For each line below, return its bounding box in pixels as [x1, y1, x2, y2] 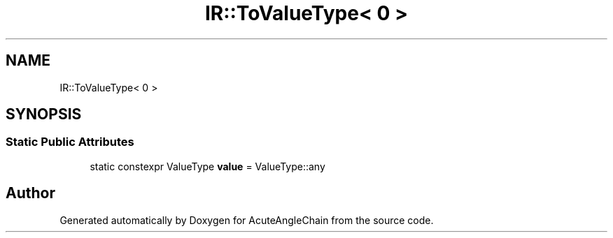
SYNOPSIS [6, 105, 82, 124]
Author [6, 184, 55, 202]
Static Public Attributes [6, 135, 134, 149]
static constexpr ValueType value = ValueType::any [90, 160, 325, 172]
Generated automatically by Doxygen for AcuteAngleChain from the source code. [59, 214, 434, 226]
